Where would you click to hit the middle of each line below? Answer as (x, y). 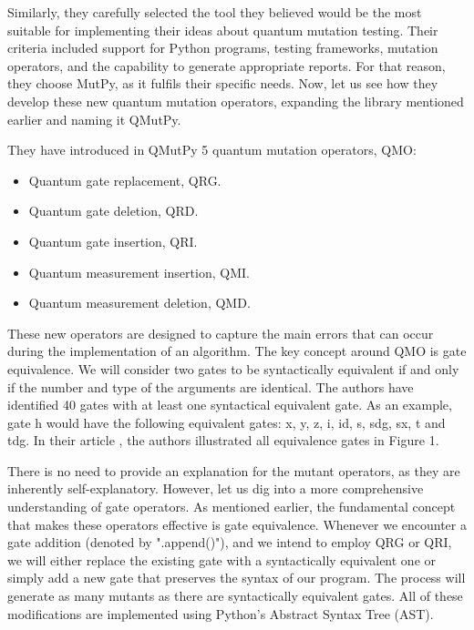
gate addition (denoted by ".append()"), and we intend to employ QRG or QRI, (230, 542)
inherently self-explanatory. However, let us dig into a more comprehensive (216, 488)
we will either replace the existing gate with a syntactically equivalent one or (222, 559)
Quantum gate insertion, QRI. (113, 241)
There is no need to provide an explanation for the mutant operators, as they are (234, 470)
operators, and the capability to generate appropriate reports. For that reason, (227, 65)
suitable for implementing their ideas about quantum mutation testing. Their (223, 30)
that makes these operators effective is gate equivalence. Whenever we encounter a (237, 524)
